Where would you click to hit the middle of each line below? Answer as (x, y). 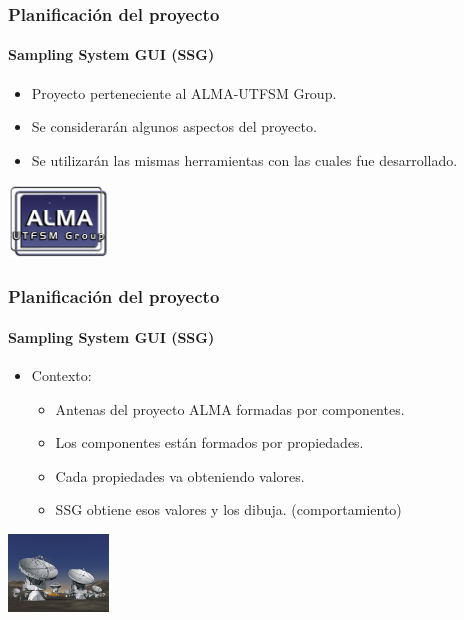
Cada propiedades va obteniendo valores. (180, 475)
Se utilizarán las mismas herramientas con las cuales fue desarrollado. (244, 159)
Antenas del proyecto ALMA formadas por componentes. (230, 408)
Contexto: (61, 375)
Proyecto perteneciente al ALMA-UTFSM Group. (184, 92)
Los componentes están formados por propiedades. (209, 442)
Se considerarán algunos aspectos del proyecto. (174, 126)
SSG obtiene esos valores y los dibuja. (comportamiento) (228, 509)
